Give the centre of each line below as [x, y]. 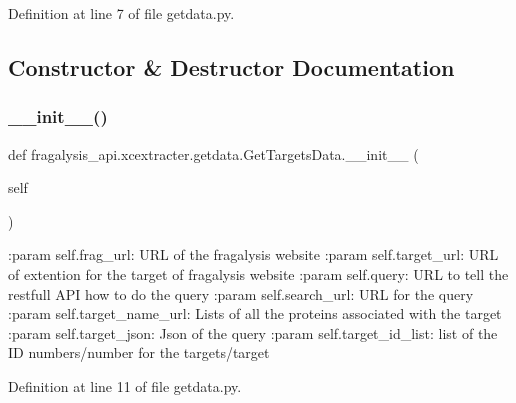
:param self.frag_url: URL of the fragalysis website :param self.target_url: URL [253, 254]
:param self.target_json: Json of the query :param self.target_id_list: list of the [253, 332]
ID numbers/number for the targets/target [139, 352]
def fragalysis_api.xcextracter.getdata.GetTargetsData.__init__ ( [213, 153]
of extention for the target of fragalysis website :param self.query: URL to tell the [258, 273]
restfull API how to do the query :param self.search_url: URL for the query [241, 293]
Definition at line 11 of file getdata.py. [125, 385]
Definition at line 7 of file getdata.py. [121, 13]
